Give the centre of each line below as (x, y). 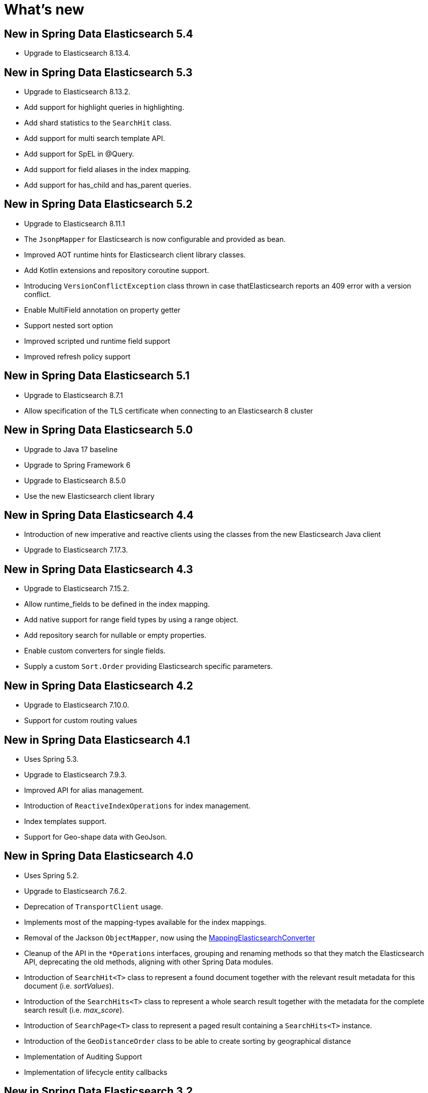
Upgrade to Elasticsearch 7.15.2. (77, 589)
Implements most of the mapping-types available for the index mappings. (145, 922)
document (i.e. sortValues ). (69, 986)
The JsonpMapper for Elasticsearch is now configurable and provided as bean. (155, 239)
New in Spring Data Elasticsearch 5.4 (99, 34)
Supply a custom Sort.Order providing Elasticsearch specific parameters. (149, 666)
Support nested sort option (69, 325)
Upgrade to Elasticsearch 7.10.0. (77, 705)
